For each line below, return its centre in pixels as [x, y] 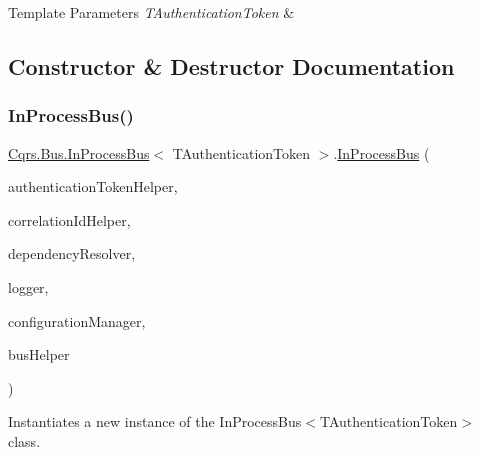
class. [24, 440]
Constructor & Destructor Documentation [231, 65]
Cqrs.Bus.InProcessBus [79, 152]
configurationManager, [77, 320]
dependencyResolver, [72, 253]
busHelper [39, 354]
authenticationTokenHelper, [93, 186]
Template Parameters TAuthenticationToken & [151, 12]
